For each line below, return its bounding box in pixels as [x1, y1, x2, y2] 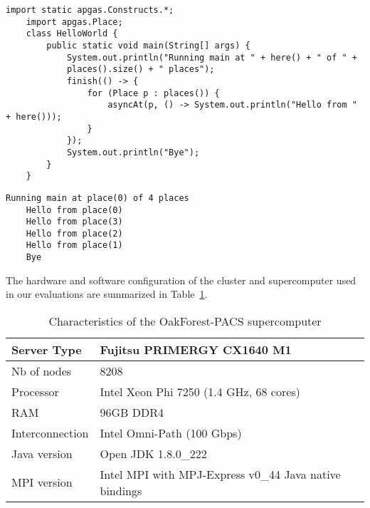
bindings [100, 482, 142, 499]
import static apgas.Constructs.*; [6, 5, 174, 15]
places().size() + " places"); [66, 64, 215, 75]
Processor [11, 383, 59, 400]
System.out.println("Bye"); [66, 147, 200, 157]
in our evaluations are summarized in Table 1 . [6, 286, 208, 301]
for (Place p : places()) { [87, 88, 220, 98]
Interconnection [11, 424, 89, 441]
